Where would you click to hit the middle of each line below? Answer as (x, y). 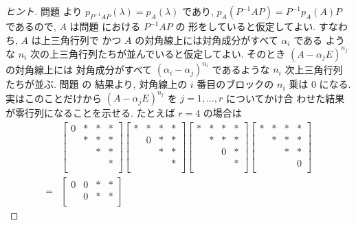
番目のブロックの (235, 84)
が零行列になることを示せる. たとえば (90, 113)
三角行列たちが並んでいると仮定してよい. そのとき (172, 53)
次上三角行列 (314, 69)
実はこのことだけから (54, 98)
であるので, (31, 26)
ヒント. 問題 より (44, 11)
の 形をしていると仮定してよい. (246, 26)
